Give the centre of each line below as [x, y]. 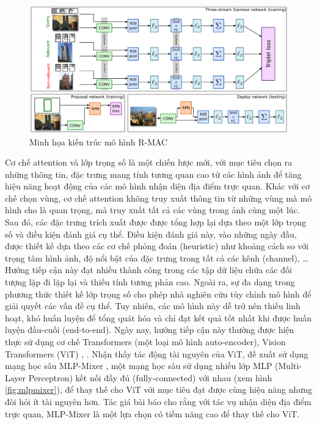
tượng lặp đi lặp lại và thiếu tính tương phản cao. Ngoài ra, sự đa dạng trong [150, 282]
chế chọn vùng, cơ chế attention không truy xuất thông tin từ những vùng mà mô [158, 198]
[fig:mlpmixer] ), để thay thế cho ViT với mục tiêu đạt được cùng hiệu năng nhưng [158, 389]
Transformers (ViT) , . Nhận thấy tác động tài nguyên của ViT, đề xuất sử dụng [157, 353]
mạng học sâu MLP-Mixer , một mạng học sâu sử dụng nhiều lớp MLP [139, 366]
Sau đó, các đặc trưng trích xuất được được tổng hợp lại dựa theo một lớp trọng [156, 222]
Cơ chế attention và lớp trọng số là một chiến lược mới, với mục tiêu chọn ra [149, 162]
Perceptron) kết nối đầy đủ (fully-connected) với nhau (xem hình [150, 377]
